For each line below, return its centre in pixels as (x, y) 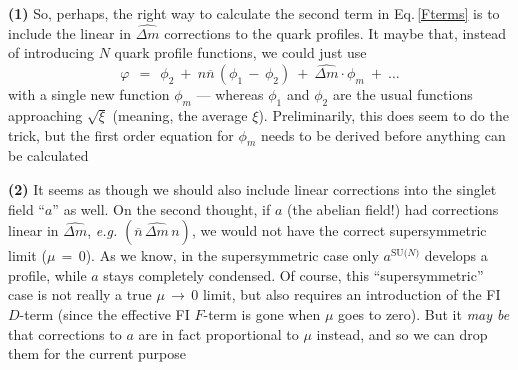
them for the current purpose (97, 353)
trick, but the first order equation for (121, 134)
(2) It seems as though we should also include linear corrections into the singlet (252, 189)
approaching (45, 115)
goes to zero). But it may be (424, 313)
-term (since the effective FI (104, 313)
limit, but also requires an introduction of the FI (351, 294)
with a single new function (89, 94)
